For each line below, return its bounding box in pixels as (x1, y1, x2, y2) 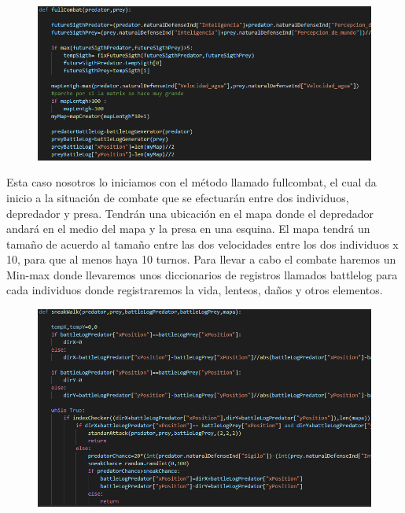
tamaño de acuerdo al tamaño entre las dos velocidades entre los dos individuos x (6, 235, 399, 252)
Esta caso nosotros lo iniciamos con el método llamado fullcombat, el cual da (6, 174, 377, 190)
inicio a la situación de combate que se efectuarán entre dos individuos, (6, 189, 349, 205)
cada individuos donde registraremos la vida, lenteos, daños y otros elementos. (6, 282, 383, 298)
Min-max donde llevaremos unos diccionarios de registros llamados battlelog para (6, 266, 398, 282)
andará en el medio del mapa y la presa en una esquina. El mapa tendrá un (6, 220, 370, 237)
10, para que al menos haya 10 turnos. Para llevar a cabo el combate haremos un (6, 251, 396, 268)
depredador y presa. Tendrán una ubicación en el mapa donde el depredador (6, 205, 374, 221)
